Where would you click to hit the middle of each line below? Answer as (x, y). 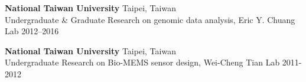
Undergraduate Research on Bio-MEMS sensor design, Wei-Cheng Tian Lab (142, 62)
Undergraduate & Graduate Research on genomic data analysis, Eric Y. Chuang (150, 19)
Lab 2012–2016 (32, 31)
